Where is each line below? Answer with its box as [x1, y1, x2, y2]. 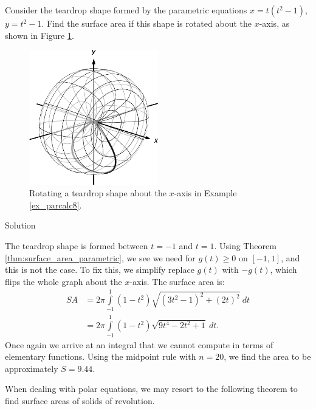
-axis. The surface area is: [129, 275, 225, 287]
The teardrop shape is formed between [5, 239, 148, 252]
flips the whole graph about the [5, 275, 122, 287]
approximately [5, 362, 58, 374]
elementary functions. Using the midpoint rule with [5, 350, 196, 363]
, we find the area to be [224, 350, 311, 363]
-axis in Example [174, 187, 237, 199]
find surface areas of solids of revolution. [5, 394, 155, 407]
